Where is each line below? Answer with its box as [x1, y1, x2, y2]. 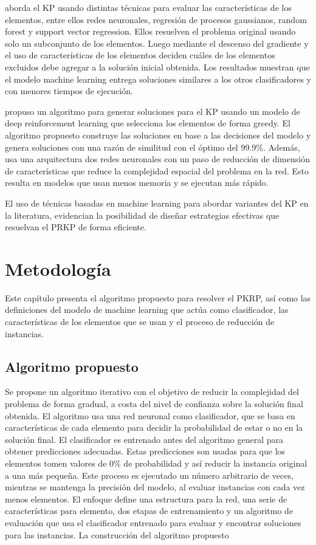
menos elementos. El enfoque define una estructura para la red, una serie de [5, 492, 287, 505]
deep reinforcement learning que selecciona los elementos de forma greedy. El [5, 117, 290, 129]
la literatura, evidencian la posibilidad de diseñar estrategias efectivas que [5, 208, 280, 221]
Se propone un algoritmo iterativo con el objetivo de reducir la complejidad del [5, 385, 300, 398]
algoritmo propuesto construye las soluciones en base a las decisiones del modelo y [5, 128, 311, 141]
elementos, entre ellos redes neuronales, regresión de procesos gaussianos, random [5, 13, 307, 26]
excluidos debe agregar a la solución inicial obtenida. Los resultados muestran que [5, 60, 310, 73]
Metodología [5, 256, 111, 281]
